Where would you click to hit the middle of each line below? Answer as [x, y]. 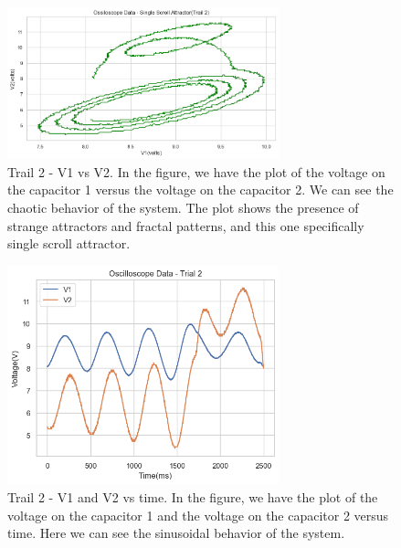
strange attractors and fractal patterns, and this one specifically [186, 225]
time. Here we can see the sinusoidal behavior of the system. [176, 533]
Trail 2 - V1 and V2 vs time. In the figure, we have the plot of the [193, 496]
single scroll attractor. [69, 243]
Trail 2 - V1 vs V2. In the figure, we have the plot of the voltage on [196, 171]
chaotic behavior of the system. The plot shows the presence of [183, 207]
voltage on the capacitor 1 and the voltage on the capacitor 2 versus [198, 515]
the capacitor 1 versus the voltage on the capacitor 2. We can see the [200, 190]
